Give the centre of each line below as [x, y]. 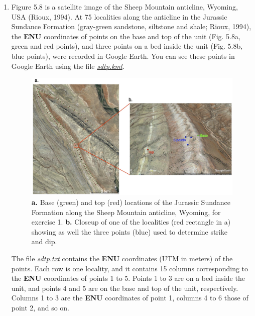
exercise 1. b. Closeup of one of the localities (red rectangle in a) [131, 222]
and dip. [44, 241]
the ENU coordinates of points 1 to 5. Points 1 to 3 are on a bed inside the [128, 278]
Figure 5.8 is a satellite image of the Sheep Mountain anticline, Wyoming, [124, 7]
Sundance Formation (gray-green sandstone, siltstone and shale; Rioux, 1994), [131, 26]
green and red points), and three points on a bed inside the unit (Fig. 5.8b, [127, 46]
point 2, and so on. [40, 307]
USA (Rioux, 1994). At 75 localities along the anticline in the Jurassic [119, 16]
